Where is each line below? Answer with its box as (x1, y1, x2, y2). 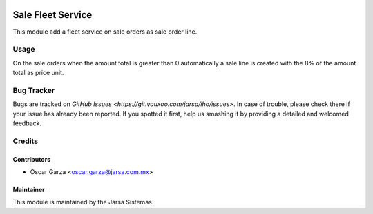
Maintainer (12, 185, 45, 193)
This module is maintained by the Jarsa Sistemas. (12, 198, 154, 206)
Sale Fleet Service (12, 9, 93, 21)
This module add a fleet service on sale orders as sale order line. (12, 28, 198, 36)
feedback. (12, 119, 41, 127)
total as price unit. (12, 69, 64, 77)
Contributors (12, 155, 51, 163)
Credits (12, 136, 38, 146)
